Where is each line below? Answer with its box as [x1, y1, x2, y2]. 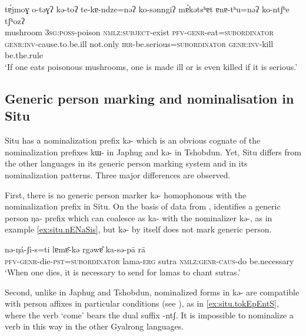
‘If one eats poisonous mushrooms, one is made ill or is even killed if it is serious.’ [5, 60, 298, 72]
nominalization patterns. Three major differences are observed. [5, 168, 231, 181]
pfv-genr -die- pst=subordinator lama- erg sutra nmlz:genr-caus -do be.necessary [5, 254, 294, 267]
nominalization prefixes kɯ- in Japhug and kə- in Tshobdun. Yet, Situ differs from [5, 145, 301, 158]
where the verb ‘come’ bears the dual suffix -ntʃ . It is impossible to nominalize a [5, 308, 294, 321]
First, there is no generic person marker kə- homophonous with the [5, 188, 247, 201]
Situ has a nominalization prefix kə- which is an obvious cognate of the [5, 134, 261, 147]
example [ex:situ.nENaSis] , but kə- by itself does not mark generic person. [5, 223, 272, 235]
